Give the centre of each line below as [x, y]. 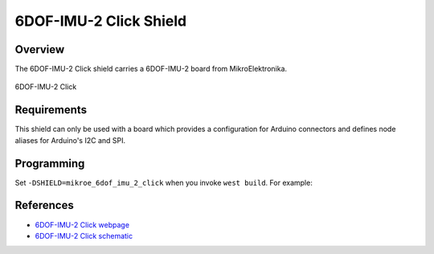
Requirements [51, 110]
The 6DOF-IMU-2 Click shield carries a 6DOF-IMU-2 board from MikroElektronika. [151, 69]
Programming [50, 164]
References [44, 205]
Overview [40, 49]
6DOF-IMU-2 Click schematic [84, 236]
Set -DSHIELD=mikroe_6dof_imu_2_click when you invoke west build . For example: [164, 182]
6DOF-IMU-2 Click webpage [82, 224]
